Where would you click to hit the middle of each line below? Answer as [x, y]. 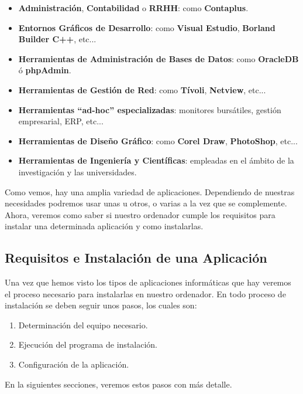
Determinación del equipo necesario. [83, 325]
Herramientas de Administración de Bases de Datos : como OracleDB [159, 58]
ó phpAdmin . [45, 70]
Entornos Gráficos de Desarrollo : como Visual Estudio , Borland [147, 27]
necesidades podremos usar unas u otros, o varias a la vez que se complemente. [146, 203]
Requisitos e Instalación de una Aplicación [136, 258]
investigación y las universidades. [78, 171]
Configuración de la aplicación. [74, 364]
